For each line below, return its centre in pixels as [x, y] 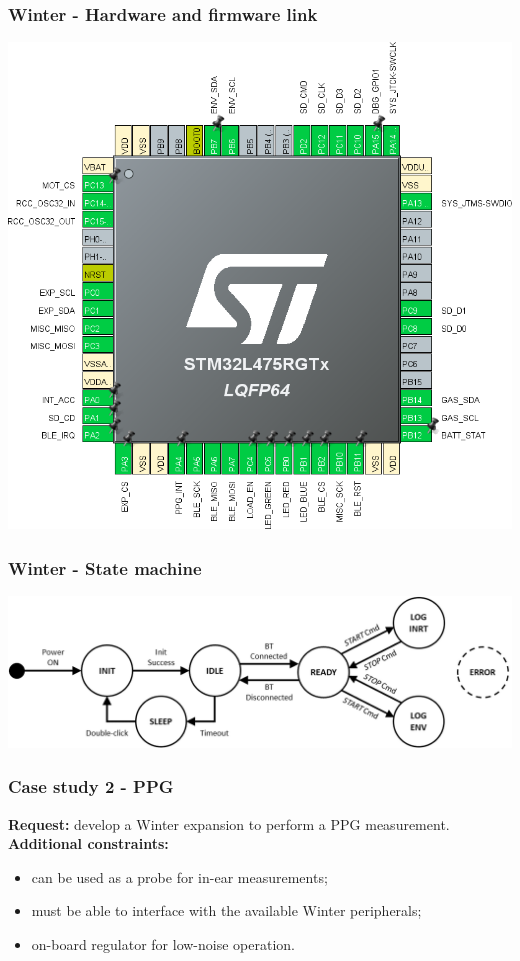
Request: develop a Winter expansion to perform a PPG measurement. [229, 823]
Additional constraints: [88, 843]
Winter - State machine [105, 567]
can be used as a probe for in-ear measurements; [179, 876]
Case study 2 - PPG [91, 786]
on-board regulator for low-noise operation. [163, 944]
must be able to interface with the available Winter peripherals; [226, 910]
